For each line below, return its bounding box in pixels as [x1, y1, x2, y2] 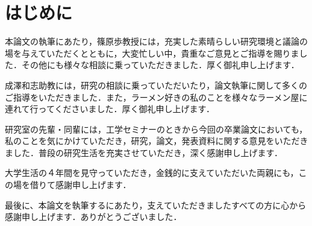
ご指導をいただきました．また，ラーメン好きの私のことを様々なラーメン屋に [5, 90, 308, 103]
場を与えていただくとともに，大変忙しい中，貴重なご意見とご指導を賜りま [5, 46, 299, 59]
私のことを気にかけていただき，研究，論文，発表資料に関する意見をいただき [5, 134, 308, 147]
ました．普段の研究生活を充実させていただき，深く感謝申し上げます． [5, 146, 283, 159]
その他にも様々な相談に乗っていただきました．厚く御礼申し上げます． [21, 58, 299, 71]
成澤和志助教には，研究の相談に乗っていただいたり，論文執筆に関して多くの [5, 78, 307, 91]
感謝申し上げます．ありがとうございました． [5, 210, 182, 223]
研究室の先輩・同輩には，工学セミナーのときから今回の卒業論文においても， [5, 122, 308, 135]
